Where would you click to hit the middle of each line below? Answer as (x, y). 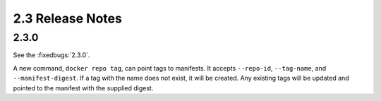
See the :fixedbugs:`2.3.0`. (52, 55)
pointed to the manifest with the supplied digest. (83, 88)
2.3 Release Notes (68, 18)
